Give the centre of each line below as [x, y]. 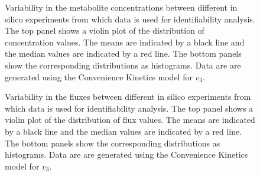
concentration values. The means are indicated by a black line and [125, 42]
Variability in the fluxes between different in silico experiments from [128, 97]
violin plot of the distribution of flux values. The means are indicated [130, 120]
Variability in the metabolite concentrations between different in [121, 7]
